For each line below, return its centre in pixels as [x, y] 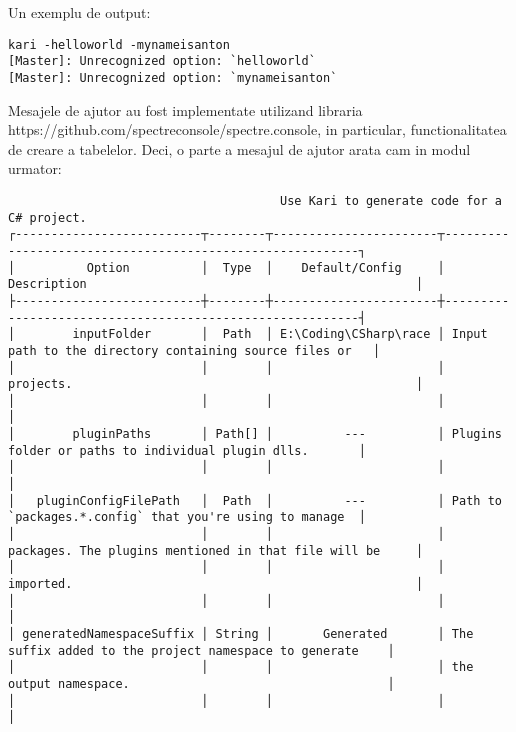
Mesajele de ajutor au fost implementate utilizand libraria [185, 109]
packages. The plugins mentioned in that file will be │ [216, 550]
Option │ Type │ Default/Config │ [265, 267]
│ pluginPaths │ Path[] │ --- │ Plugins [255, 434]
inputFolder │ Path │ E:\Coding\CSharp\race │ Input [280, 334]
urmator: [35, 168]
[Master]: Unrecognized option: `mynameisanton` [173, 77]
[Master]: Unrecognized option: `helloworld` [162, 61]
